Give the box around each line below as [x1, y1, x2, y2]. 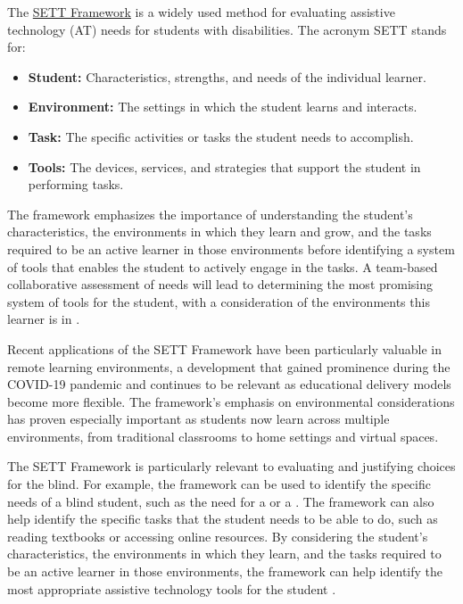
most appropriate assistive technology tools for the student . [7, 579, 336, 598]
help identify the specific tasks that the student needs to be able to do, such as [7, 509, 438, 528]
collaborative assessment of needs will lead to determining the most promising [7, 275, 434, 294]
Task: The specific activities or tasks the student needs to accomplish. [28, 127, 414, 145]
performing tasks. [28, 175, 124, 194]
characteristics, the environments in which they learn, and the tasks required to [7, 544, 442, 563]
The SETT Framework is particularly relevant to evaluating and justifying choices [7, 457, 456, 476]
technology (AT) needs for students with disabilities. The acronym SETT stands [7, 20, 447, 38]
